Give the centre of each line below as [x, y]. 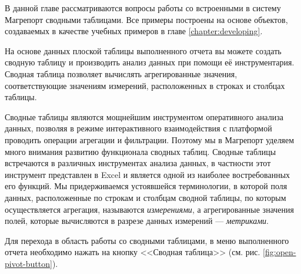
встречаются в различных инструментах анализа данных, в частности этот [138, 163]
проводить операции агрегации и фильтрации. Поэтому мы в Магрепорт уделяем [150, 139]
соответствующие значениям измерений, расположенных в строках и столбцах [145, 85]
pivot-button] [29, 263]
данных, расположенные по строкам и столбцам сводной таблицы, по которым [146, 197]
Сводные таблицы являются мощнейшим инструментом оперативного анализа [144, 116]
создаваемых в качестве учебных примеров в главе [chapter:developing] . [134, 31]
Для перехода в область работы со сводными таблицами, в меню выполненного [147, 240]
